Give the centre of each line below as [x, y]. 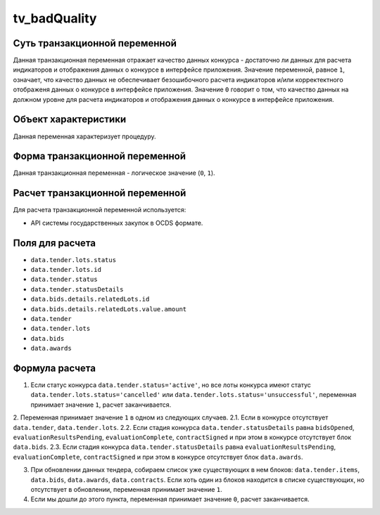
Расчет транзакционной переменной [100, 193]
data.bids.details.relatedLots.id [90, 299]
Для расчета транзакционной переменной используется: [100, 210]
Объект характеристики [70, 119]
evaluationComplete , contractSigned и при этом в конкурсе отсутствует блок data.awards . [158, 457]
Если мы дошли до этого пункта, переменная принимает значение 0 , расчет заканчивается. [170, 500]
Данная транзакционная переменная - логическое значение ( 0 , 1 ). [114, 173]
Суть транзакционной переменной [95, 43]
